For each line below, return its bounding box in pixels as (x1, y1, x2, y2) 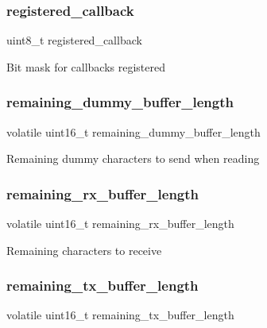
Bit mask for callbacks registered (6, 58, 166, 75)
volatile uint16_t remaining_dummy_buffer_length (6, 123, 261, 140)
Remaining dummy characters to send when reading (6, 150, 260, 167)
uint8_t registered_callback (6, 32, 142, 48)
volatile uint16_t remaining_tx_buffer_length (6, 307, 234, 323)
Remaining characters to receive (6, 241, 162, 258)
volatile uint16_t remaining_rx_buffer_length (6, 215, 234, 232)
